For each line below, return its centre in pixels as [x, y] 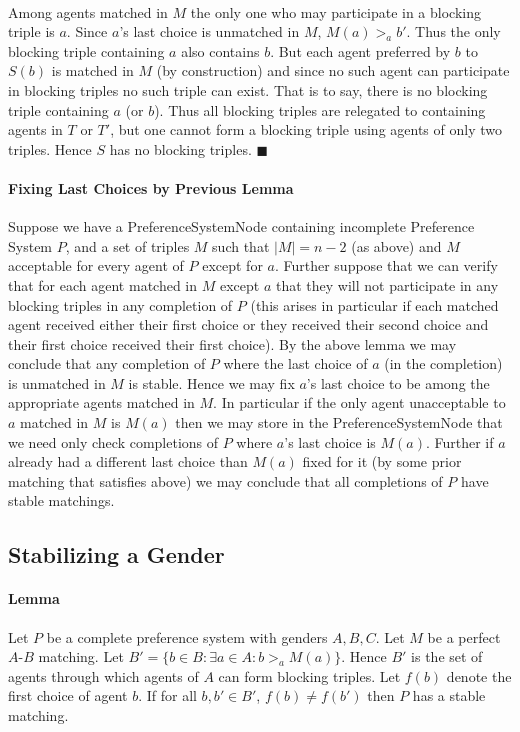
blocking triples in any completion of [120, 304]
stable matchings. [61, 500]
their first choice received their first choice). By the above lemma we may [232, 343]
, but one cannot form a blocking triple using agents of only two [306, 129]
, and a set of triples [127, 245]
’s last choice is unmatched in [209, 31]
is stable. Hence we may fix [211, 382]
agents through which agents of [103, 675]
